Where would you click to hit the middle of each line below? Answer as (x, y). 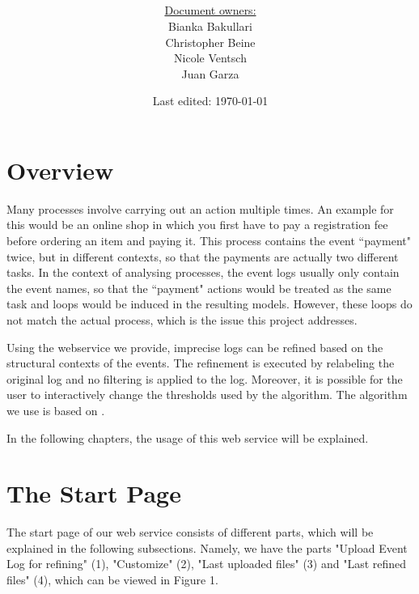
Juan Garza (210, 73)
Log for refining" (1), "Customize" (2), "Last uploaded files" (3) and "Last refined (207, 564)
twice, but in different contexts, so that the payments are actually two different (203, 256)
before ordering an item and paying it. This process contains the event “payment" (209, 240)
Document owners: (210, 10)
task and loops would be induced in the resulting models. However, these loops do (209, 304)
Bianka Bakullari (210, 25)
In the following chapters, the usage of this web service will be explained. (188, 437)
